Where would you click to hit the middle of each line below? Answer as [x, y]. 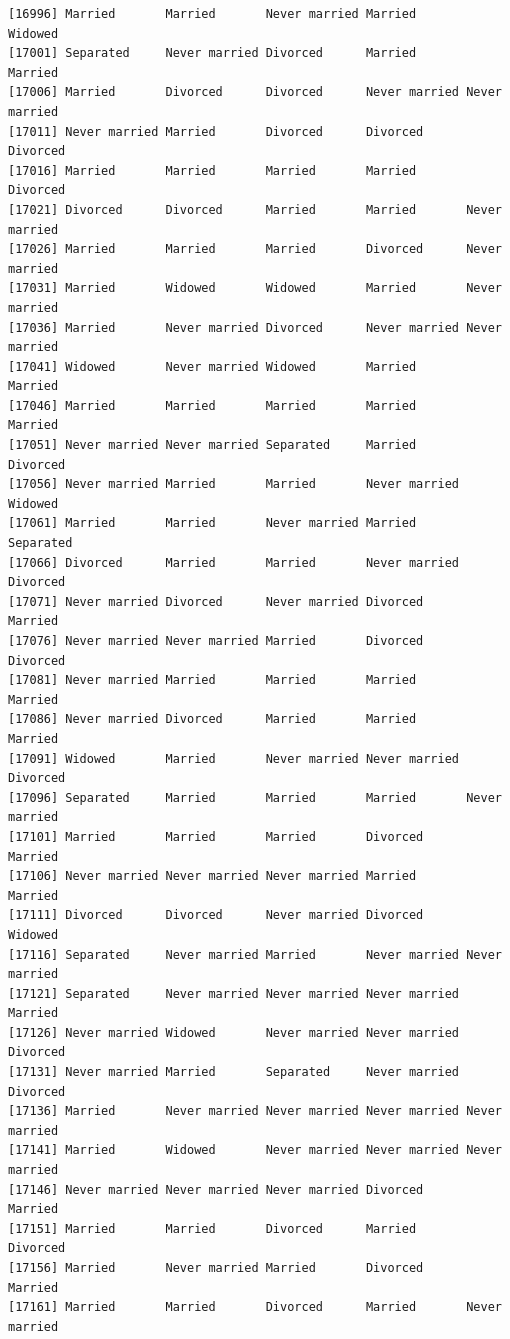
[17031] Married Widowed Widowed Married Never [255, 288]
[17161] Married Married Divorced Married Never [255, 1307]
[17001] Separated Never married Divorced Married [212, 53]
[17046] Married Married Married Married [212, 405]
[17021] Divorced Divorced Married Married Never [255, 209]
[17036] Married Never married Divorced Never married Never [255, 327]
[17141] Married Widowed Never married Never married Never [255, 1150]
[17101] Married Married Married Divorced [216, 836]
